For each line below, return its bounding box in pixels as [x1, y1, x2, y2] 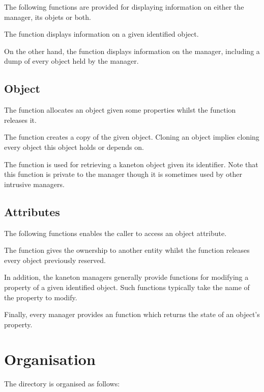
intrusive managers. [4, 178, 65, 189]
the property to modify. [4, 292, 77, 302]
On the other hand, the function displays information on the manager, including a [4, 45, 260, 56]
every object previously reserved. [4, 254, 106, 265]
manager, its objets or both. [4, 11, 91, 22]
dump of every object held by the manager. [4, 56, 139, 66]
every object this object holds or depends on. [4, 141, 144, 152]
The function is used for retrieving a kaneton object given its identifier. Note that [4, 159, 258, 169]
